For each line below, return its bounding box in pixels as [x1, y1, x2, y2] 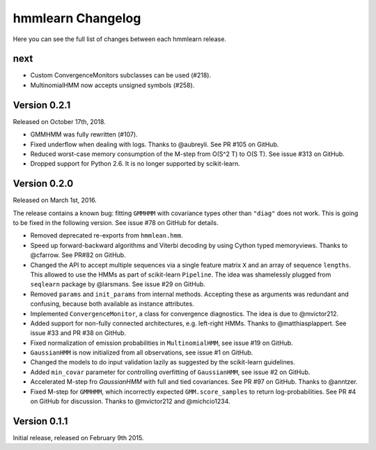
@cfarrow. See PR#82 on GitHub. [30, 251, 126, 259]
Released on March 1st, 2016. [13, 196, 97, 205]
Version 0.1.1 [13, 415, 68, 427]
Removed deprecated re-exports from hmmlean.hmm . [30, 231, 184, 240]
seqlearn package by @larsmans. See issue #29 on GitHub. [30, 280, 205, 288]
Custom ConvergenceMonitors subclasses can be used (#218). [30, 71, 212, 79]
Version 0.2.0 [13, 178, 74, 189]
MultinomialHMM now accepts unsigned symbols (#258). [30, 81, 195, 89]
